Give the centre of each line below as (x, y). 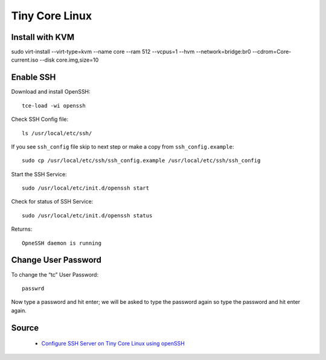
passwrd (33, 288)
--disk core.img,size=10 (69, 60)
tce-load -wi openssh (54, 105)
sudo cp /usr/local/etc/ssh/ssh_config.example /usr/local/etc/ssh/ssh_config (141, 161)
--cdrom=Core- (272, 52)
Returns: (22, 229)
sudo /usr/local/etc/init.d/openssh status (87, 215)
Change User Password (56, 260)
